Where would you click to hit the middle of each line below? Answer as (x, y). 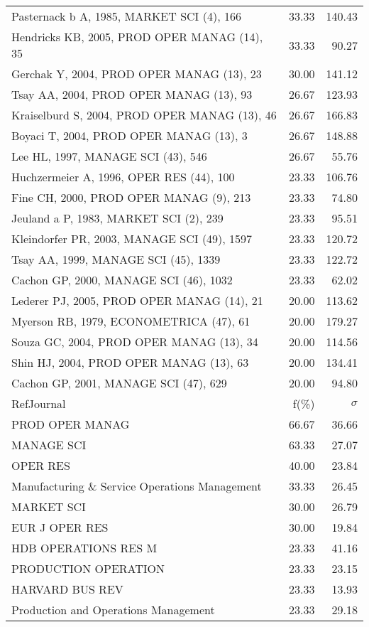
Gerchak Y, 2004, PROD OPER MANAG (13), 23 (137, 74)
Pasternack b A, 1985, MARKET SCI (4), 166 (126, 16)
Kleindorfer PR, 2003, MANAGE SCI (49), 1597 (132, 239)
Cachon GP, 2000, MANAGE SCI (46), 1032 (122, 280)
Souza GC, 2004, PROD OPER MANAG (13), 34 (135, 342)
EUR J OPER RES (60, 527)
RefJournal (39, 403)
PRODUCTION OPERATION (88, 568)
